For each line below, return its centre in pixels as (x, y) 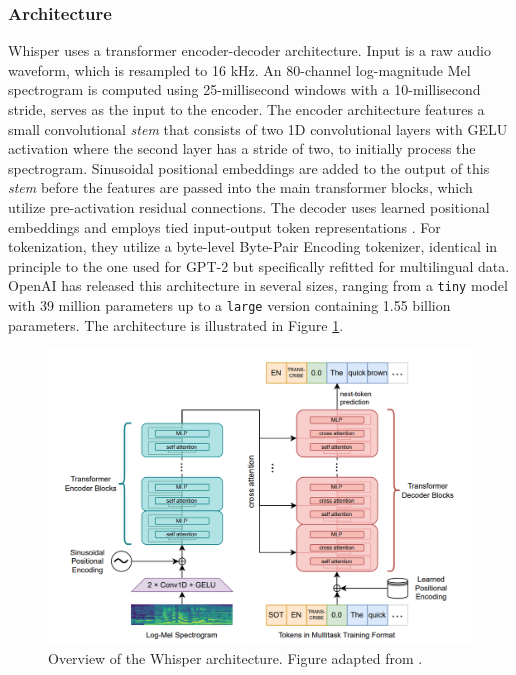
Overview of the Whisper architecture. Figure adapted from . (235, 658)
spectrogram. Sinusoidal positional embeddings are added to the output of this (249, 167)
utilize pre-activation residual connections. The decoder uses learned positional (249, 206)
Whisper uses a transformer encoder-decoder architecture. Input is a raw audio (249, 50)
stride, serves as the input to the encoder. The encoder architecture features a (246, 109)
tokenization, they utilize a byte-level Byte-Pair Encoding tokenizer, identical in (253, 246)
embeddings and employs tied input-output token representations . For (224, 226)
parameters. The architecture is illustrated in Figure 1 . (176, 324)
